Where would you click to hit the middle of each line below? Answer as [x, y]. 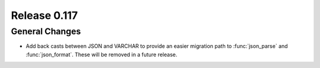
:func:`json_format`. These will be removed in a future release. [102, 54]
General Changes [46, 31]
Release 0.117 [44, 15]
